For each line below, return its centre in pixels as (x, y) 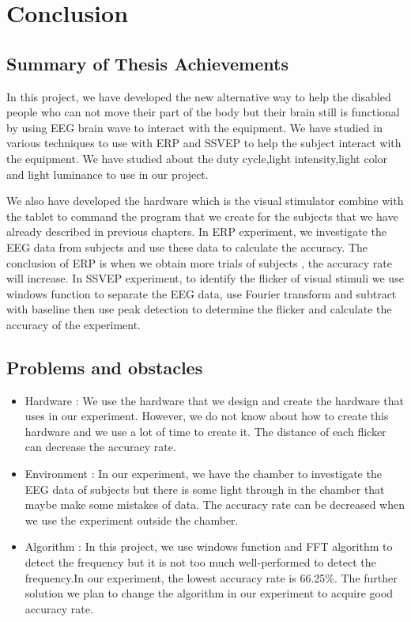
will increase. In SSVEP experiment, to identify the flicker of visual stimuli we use (205, 278)
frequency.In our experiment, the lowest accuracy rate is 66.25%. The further (211, 577)
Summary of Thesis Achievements (147, 63)
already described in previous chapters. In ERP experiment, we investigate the (196, 231)
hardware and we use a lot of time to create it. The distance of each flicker (205, 431)
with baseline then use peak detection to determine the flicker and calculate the (199, 309)
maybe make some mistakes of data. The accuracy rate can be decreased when (215, 504)
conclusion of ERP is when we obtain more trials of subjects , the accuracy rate (199, 262)
